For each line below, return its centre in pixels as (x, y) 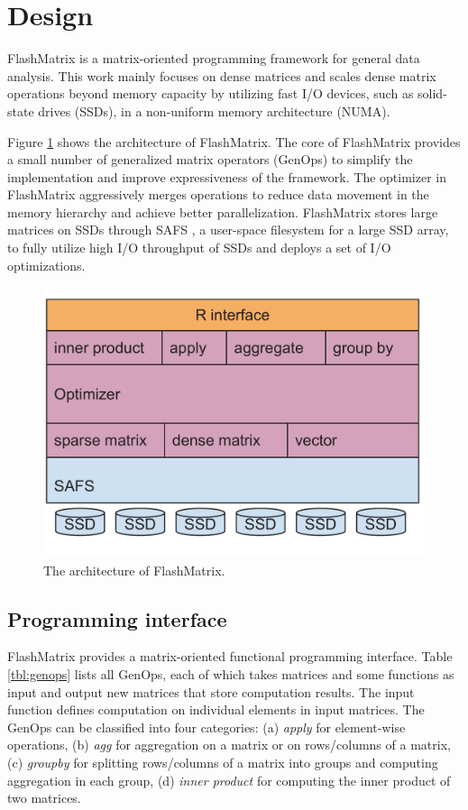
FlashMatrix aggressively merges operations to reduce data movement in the (218, 194)
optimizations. (46, 265)
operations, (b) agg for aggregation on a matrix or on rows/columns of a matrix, (229, 745)
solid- (432, 93)
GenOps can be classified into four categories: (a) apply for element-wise (206, 727)
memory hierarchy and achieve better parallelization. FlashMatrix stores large (223, 212)
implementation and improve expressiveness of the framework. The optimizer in (227, 176)
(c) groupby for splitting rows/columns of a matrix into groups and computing (223, 762)
